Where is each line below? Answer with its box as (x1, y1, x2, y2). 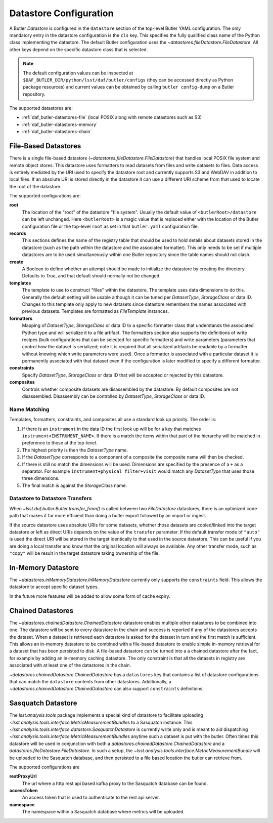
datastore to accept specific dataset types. (9, 584, 99, 590)
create (9, 259, 24, 265)
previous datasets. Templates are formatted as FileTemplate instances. (22, 308, 169, 314)
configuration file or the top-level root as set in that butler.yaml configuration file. (22, 223, 199, 229)
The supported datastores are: (9, 105, 73, 111)
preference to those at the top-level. (22, 440, 98, 446)
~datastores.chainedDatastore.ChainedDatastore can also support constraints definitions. (9, 686, 204, 692)
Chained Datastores (9, 606, 74, 615)
